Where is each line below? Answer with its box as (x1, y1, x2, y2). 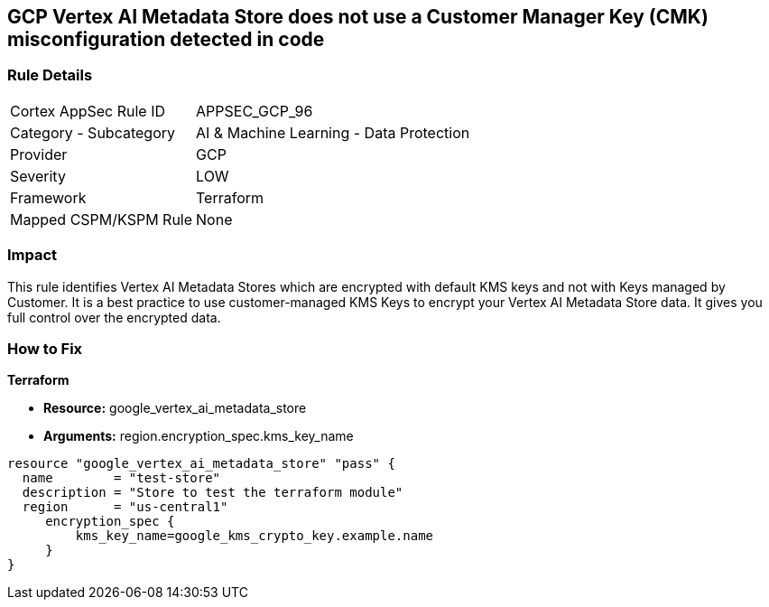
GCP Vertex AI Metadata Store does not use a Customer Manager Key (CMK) (7, 5, 709, 28)
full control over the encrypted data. (7, 309, 221, 325)
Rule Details (7, 66, 93, 85)
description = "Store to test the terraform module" (22, 485, 403, 500)
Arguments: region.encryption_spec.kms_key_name (43, 428, 354, 444)
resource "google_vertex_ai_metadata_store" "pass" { (7, 456, 395, 472)
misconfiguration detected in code (7, 28, 325, 51)
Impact (7, 246, 58, 265)
